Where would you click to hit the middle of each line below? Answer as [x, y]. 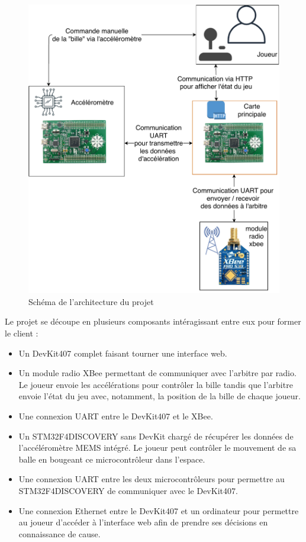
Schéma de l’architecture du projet [91, 301]
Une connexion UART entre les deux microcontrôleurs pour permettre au [152, 479]
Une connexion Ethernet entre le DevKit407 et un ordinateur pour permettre [159, 510]
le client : [22, 333]
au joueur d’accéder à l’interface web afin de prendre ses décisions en [143, 522]
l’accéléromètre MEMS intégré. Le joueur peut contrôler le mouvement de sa [157, 448]
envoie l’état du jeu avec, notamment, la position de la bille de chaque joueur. [160, 396]
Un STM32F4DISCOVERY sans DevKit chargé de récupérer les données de [156, 436]
